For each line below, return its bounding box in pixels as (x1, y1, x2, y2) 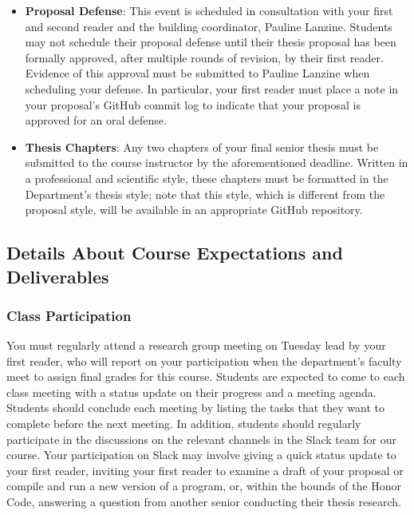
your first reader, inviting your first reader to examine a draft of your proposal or (6, 462, 404, 478)
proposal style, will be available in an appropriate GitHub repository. (25, 201, 363, 218)
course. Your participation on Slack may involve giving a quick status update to (6, 446, 396, 463)
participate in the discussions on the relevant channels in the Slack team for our (6, 430, 396, 447)
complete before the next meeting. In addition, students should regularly (6, 415, 361, 432)
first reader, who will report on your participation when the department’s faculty (6, 352, 402, 369)
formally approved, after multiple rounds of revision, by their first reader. (25, 49, 384, 65)
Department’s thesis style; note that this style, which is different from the (25, 185, 385, 202)
